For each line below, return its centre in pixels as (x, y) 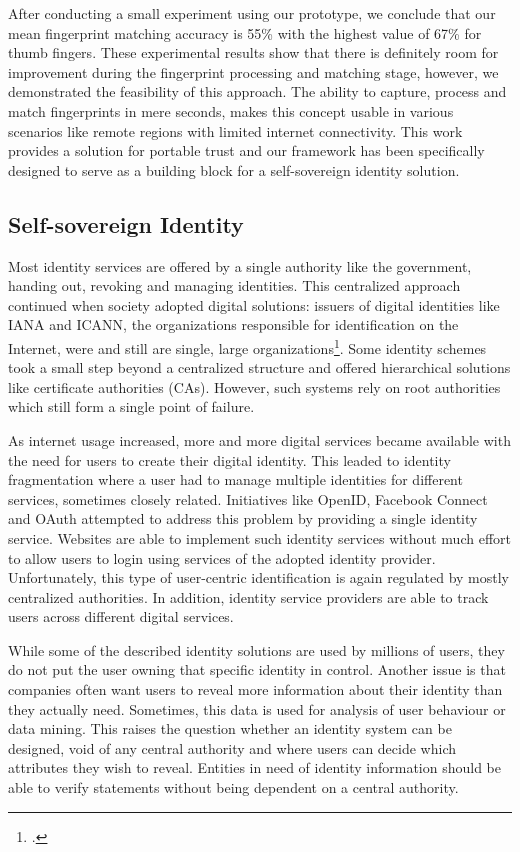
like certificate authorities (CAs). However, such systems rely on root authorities (254, 386)
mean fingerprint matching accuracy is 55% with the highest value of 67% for (245, 32)
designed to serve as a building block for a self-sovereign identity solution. (234, 169)
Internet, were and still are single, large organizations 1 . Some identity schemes (247, 346)
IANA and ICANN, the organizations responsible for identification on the (233, 324)
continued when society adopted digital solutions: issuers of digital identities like (254, 304)
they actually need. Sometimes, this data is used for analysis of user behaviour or (257, 708)
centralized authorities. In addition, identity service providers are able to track (248, 596)
